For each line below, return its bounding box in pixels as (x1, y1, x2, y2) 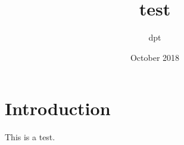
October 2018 (130, 51, 180, 63)
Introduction (5, 96, 111, 121)
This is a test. (5, 131, 55, 143)
